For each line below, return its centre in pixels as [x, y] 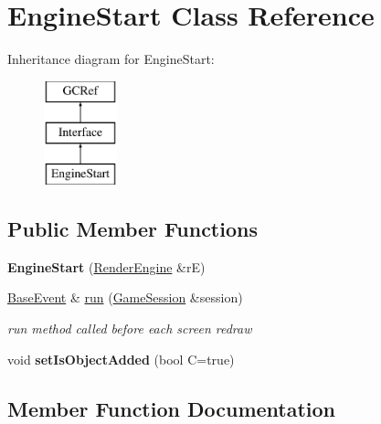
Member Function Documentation [172, 408]
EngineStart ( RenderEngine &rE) [106, 266]
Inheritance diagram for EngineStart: [111, 59]
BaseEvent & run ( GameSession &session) [125, 297]
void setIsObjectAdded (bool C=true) [121, 359]
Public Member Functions [132, 229]
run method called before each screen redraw [130, 329]
